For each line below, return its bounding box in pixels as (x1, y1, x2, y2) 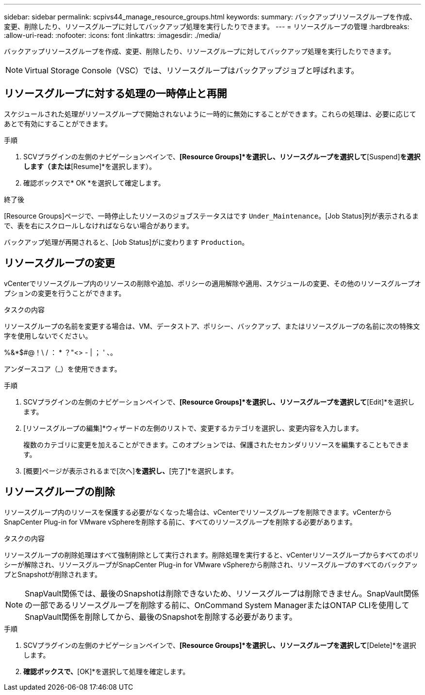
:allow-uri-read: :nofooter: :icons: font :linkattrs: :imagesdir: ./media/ (4, 31, 221, 39)
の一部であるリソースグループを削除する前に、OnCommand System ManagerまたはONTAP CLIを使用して (25, 600, 409, 610)
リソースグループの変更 (4, 257, 115, 270)
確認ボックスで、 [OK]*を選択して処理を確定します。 (23, 667, 190, 676)
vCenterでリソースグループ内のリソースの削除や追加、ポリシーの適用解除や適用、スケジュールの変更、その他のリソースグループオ (4, 279, 421, 288)
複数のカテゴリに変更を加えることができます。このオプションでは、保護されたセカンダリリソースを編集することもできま (23, 440, 409, 449)
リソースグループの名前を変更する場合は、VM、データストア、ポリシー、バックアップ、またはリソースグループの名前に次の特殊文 (4, 322, 420, 330)
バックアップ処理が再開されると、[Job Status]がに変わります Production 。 (4, 237, 249, 246)
